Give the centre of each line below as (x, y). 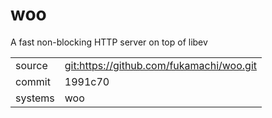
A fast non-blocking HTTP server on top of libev (109, 42)
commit (33, 81)
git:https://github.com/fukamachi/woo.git (161, 65)
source (31, 65)
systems (35, 98)
